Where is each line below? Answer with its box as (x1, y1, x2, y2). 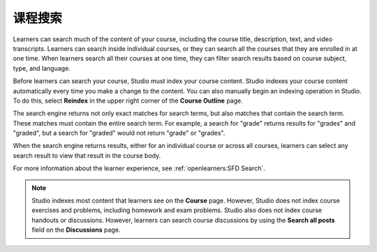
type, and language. (13, 64, 71, 73)
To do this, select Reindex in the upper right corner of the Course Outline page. (13, 96, 244, 105)
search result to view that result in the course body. (13, 151, 161, 160)
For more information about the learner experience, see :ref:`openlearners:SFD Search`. (13, 164, 265, 172)
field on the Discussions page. (31, 225, 121, 234)
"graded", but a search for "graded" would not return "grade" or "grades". (13, 129, 226, 138)
